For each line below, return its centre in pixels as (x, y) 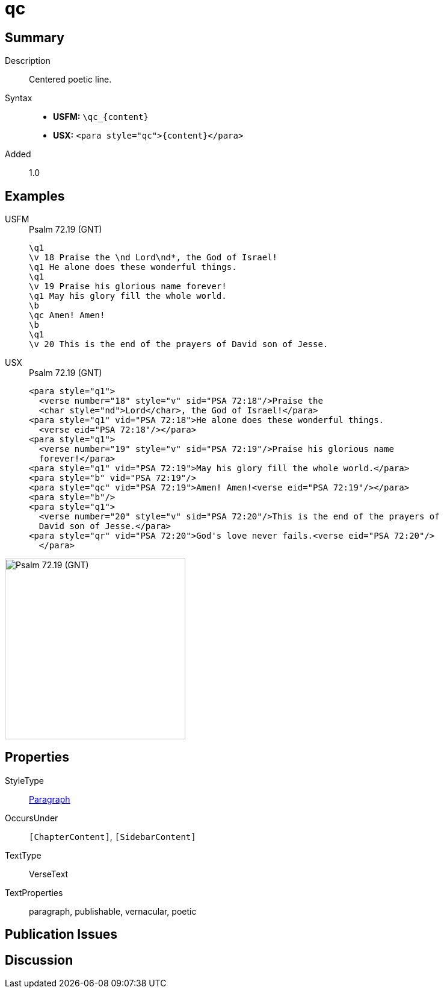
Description (28, 61)
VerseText (49, 874)
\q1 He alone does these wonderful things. (133, 267)
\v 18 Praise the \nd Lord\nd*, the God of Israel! (153, 258)
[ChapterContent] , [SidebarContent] (113, 836)
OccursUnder (32, 818)
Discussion (39, 960)
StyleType (24, 780)
